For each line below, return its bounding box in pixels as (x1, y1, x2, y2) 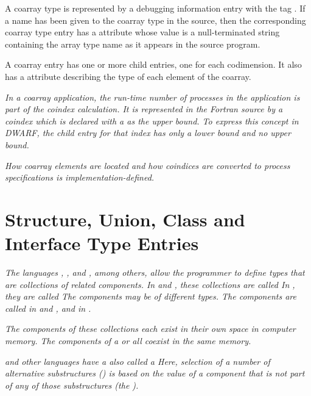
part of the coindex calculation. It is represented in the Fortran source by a (5, 103, 283, 115)
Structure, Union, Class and (5, 206, 245, 231)
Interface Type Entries (5, 231, 199, 256)
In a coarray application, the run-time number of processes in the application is (5, 90, 300, 103)
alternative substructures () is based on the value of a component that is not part (5, 367, 305, 380)
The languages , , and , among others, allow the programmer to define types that (5, 266, 305, 279)
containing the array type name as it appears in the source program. (5, 37, 260, 50)
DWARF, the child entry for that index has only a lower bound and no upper (5, 126, 291, 139)
